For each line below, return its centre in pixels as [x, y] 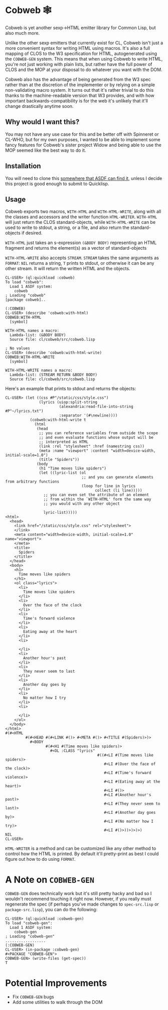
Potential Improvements [56, 983]
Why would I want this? [42, 122]
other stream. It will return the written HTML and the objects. [68, 269]
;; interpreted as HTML [64, 442]
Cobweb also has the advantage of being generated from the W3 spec [78, 79]
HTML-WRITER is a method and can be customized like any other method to [81, 849]
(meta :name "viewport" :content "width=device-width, [97, 451]
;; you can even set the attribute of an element [96, 495]
